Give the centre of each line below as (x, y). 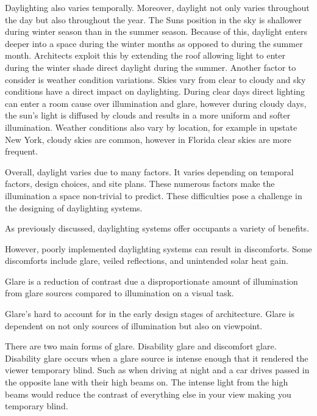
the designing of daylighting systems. (74, 207)
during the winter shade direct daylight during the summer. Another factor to (151, 67)
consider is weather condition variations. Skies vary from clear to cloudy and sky (155, 79)
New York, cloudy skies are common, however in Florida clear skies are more (148, 139)
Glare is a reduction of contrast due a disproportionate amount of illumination (151, 281)
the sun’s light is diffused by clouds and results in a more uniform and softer (148, 115)
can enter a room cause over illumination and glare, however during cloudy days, (156, 103)
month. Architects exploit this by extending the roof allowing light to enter (145, 55)
